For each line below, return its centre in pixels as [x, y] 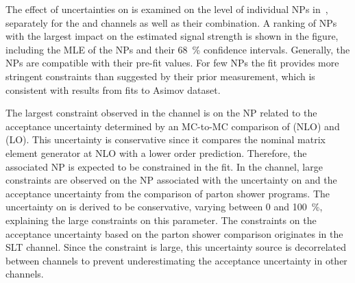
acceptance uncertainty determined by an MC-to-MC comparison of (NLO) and [173, 126]
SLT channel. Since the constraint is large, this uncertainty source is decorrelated [176, 247]
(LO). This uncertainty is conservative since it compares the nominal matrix [166, 139]
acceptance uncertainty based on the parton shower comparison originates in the [174, 233]
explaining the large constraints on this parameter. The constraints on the [161, 220]
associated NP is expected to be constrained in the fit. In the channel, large [164, 166]
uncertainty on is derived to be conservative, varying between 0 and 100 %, [164, 207]
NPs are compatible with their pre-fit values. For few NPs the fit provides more [172, 63]
